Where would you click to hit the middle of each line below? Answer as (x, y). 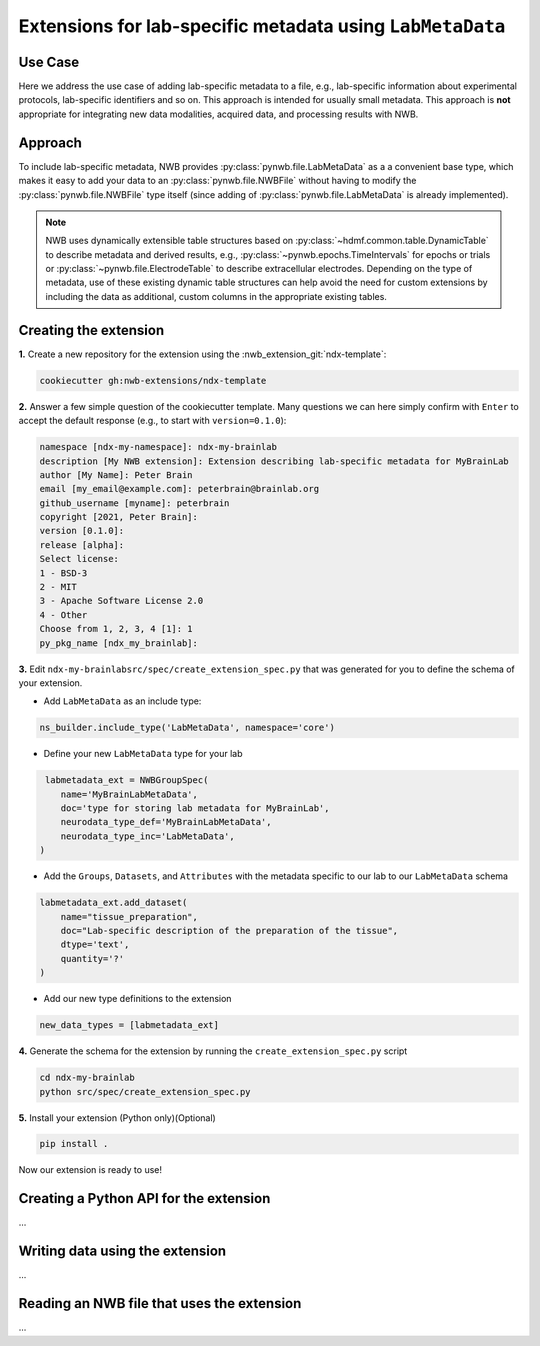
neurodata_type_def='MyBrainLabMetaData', (166, 822)
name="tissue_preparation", (129, 916)
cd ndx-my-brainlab (87, 1078)
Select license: (79, 559)
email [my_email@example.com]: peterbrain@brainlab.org (179, 489)
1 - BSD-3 (63, 573)
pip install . (74, 1144)
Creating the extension (91, 330)
